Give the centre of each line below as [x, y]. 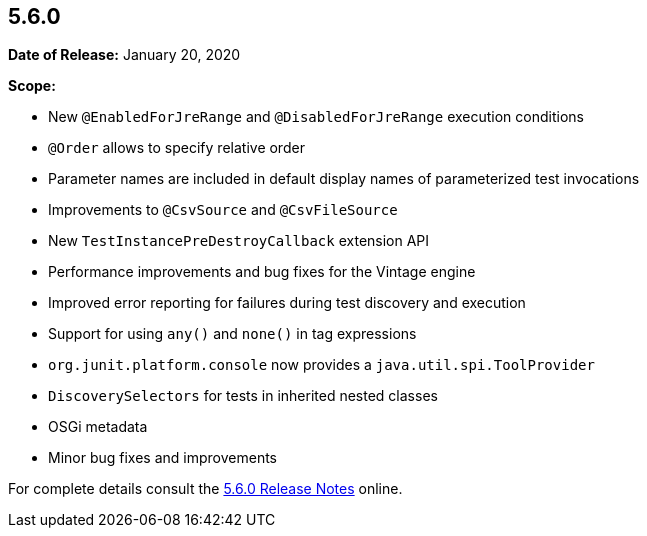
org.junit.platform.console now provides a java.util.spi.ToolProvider [321, 365]
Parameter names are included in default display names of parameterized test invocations [344, 179]
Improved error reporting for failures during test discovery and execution [287, 303]
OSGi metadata [98, 427]
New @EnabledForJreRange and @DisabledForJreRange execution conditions [316, 117]
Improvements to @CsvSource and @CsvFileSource [223, 210]
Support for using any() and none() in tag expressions [232, 334]
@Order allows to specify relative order [176, 148]
